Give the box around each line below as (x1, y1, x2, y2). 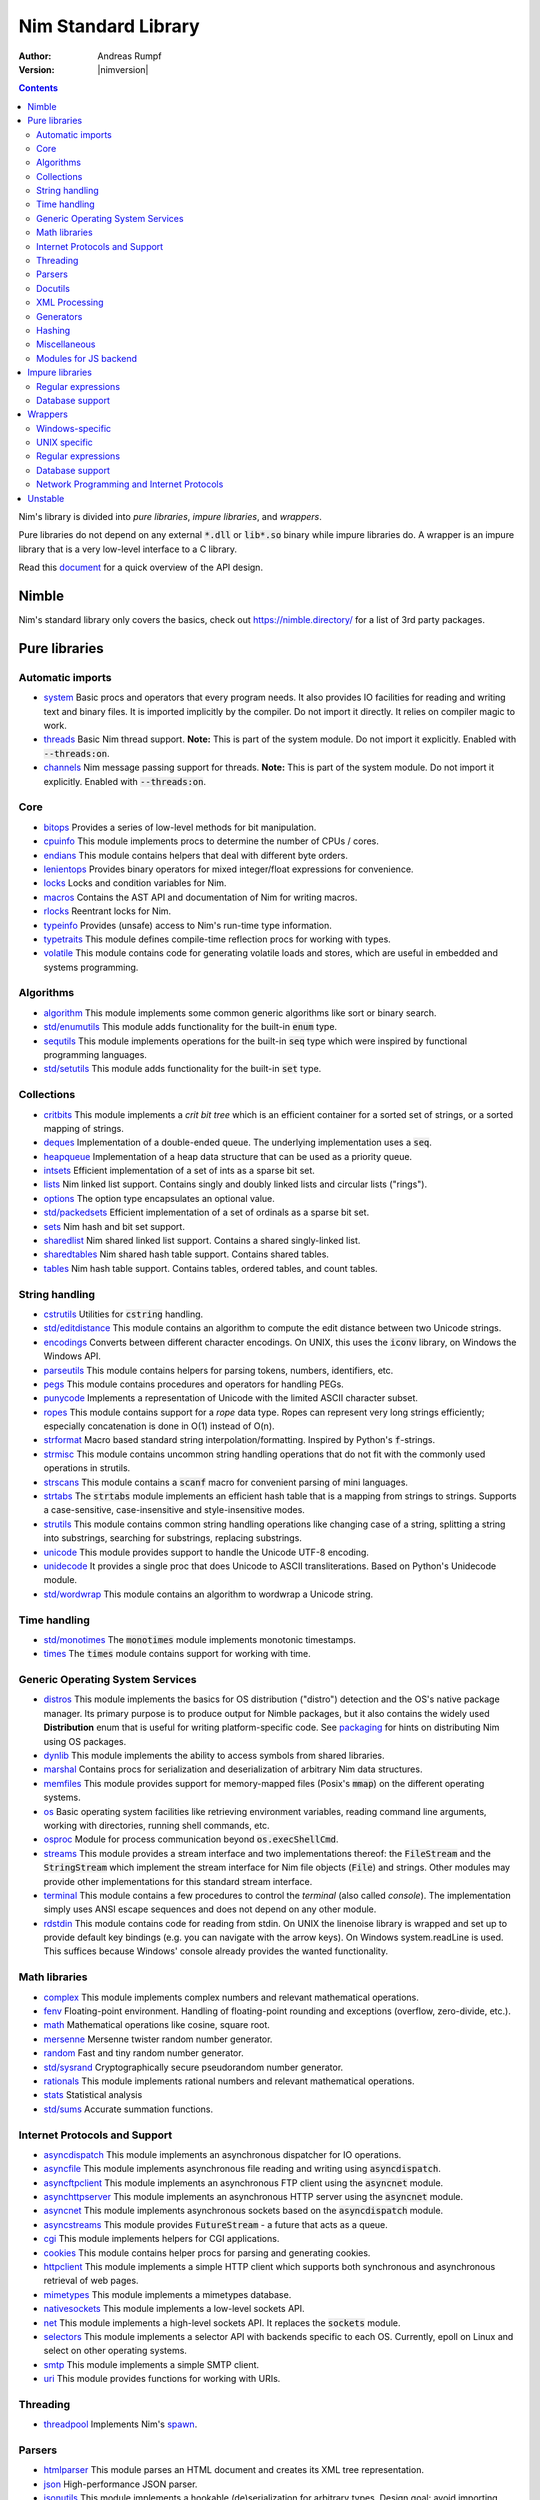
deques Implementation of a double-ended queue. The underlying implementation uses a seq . (43, 1136, 432, 1149)
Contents (18, 82, 59, 94)
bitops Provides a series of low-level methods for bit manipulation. (43, 821, 317, 833)
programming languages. (43, 1048, 147, 1060)
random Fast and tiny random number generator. (43, 2047, 244, 2059)
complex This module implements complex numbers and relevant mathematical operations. (43, 1991, 419, 2003)
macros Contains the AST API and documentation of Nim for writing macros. (43, 891, 358, 903)
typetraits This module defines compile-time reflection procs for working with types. (43, 933, 392, 945)
